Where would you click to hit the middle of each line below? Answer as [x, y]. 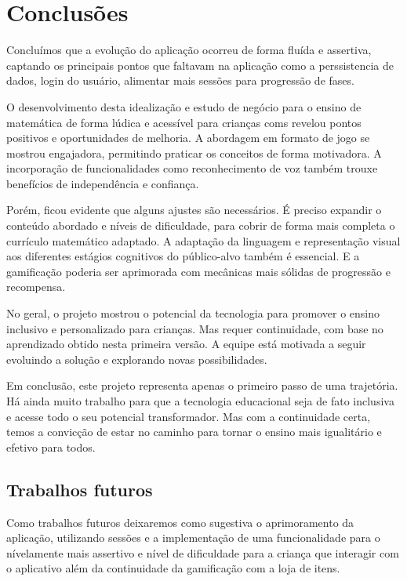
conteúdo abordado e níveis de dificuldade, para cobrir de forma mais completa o [201, 225]
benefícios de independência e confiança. [103, 183]
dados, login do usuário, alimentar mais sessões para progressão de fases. [180, 80]
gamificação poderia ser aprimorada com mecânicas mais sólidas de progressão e [198, 271]
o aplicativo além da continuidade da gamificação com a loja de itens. [173, 568]
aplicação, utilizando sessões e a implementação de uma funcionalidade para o [193, 537]
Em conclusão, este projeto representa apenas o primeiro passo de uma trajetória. [202, 385]
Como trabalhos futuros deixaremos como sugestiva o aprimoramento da [180, 522]
